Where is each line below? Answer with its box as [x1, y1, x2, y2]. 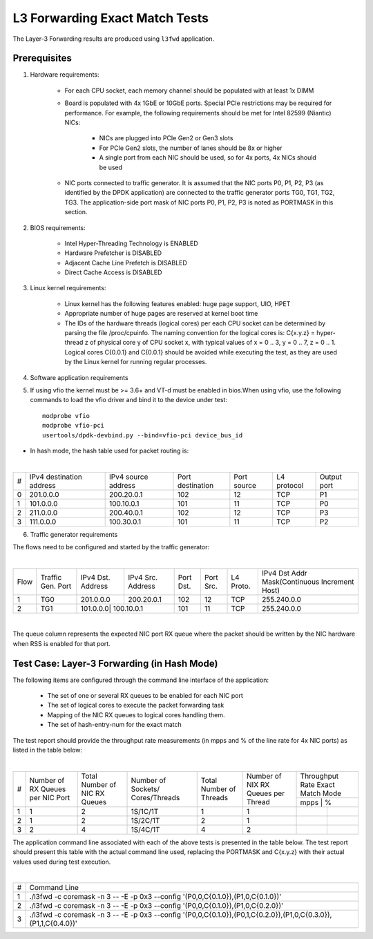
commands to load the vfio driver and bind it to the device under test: [30, 396, 228, 404]
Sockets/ [131, 784, 160, 794]
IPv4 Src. [128, 572, 158, 582]
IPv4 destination [29, 472, 82, 482]
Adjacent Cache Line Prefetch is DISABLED [64, 258, 188, 267]
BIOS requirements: [30, 223, 86, 231]
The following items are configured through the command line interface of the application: [12, 676, 269, 684]
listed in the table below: [12, 746, 83, 754]
